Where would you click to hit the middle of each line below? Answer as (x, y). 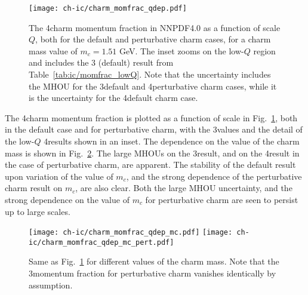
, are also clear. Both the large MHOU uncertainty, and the (184, 188)
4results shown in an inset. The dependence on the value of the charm (172, 141)
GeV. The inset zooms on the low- (182, 50)
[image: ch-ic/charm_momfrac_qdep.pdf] (108, 8)
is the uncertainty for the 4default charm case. (113, 98)
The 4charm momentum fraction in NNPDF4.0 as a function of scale (155, 27)
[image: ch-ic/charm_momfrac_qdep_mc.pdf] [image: (131, 233)
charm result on (34, 188)
